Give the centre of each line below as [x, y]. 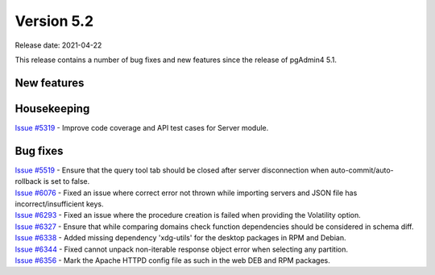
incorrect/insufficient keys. [59, 204]
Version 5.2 [54, 21]
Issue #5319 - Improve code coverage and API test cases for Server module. [142, 127]
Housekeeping [52, 108]
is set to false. [66, 181]
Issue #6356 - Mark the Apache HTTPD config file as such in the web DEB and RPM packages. [172, 260]
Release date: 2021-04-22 [58, 45]
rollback [28, 181]
